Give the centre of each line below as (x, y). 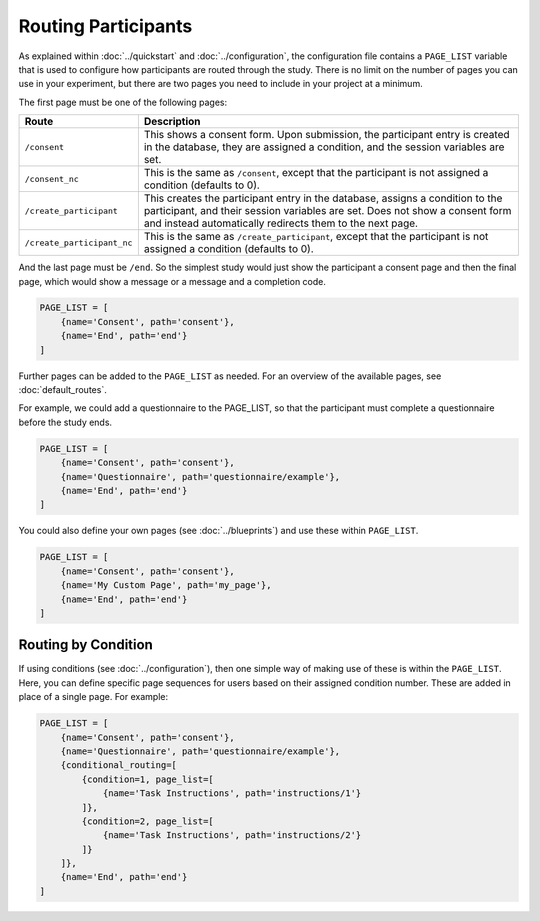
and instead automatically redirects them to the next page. (281, 223)
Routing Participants (105, 26)
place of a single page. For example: (93, 697)
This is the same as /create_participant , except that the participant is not (316, 237)
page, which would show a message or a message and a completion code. (172, 281)
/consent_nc (51, 178)
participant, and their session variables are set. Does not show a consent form (327, 211)
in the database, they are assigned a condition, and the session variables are (324, 147)
